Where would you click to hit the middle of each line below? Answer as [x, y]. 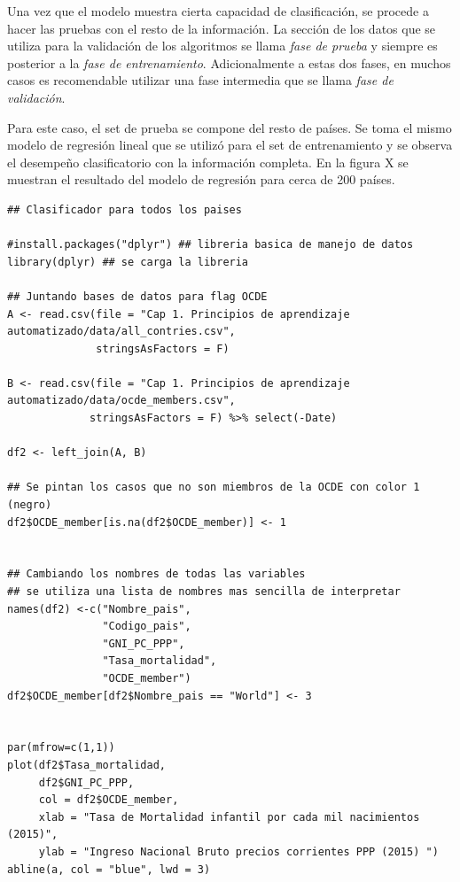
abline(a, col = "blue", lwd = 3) [109, 869]
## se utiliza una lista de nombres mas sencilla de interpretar [204, 592]
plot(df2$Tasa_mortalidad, [86, 765]
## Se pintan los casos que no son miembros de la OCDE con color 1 [214, 487]
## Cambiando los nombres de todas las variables [156, 574]
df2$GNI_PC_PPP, [86, 782]
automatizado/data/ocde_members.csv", [121, 401]
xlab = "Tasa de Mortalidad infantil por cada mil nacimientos [229, 817]
